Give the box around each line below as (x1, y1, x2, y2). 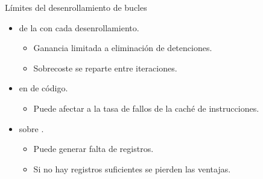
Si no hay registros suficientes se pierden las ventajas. (33, 162, 231, 175)
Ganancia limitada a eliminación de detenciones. (33, 41, 212, 54)
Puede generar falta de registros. (33, 142, 154, 155)
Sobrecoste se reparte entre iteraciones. (33, 61, 177, 74)
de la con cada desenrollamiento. (19, 21, 139, 34)
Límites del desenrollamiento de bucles (5, 1, 147, 13)
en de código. (19, 82, 68, 94)
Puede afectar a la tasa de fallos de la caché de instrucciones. (33, 102, 259, 114)
